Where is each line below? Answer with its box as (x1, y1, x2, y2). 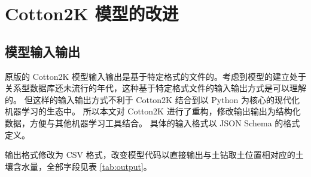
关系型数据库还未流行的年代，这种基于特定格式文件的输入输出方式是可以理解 (5, 82, 306, 94)
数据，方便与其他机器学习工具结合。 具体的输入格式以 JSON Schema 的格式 (5, 116, 300, 129)
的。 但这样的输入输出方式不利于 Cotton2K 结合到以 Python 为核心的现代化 (5, 93, 300, 105)
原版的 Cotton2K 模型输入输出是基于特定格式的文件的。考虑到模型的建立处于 (5, 70, 306, 82)
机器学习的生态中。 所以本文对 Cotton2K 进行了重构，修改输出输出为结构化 (5, 105, 301, 117)
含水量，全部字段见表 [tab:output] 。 (13, 160, 152, 172)
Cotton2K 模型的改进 (5, 1, 179, 26)
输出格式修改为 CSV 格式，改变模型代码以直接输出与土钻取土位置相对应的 (5, 148, 295, 161)
